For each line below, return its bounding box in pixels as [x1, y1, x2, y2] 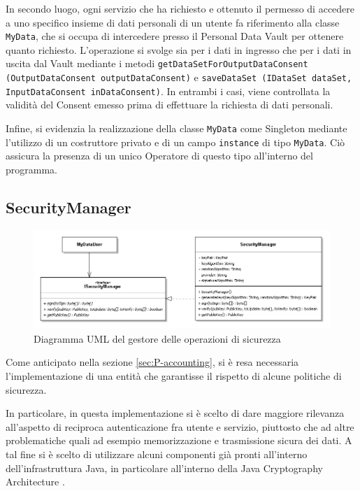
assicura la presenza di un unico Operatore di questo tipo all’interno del [6, 148, 313, 163]
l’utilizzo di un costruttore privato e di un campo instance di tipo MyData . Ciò [6, 134, 345, 149]
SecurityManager [6, 196, 131, 218]
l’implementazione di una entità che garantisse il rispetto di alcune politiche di [6, 368, 342, 383]
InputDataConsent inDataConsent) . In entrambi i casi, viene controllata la [6, 83, 331, 98]
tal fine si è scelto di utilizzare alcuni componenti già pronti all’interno [6, 446, 308, 461]
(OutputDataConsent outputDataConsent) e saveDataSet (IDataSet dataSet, [6, 70, 352, 85]
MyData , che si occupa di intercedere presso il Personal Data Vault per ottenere [6, 29, 344, 43]
